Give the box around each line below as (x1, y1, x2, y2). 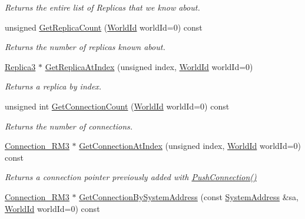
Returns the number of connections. (5, 120, 133, 132)
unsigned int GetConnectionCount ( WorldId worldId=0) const (5, 99, 230, 112)
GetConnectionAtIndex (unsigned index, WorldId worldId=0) (79, 140, 301, 152)
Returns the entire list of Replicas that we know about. (5, 1, 200, 13)
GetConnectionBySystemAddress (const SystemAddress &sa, (79, 190, 299, 203)
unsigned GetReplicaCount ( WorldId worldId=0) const (5, 21, 203, 33)
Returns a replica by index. (5, 80, 102, 92)
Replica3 (5, 60, 36, 72)
